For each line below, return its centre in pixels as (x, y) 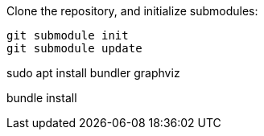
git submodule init (68, 35)
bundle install (42, 98)
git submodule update (74, 48)
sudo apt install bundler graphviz (93, 73)
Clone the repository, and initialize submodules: (132, 11)
